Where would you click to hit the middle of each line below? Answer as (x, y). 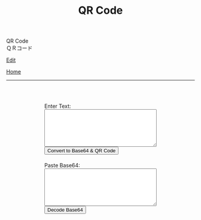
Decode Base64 (65, 210)
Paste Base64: (63, 165)
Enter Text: (58, 106)
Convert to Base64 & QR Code (82, 151)
